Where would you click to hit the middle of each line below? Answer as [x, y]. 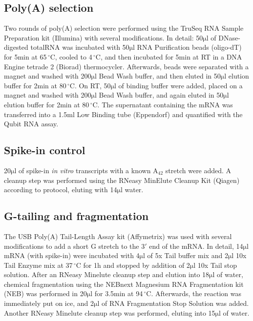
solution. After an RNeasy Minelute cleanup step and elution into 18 [107, 274]
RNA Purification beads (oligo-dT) [189, 47]
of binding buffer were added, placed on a [180, 85]
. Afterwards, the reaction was [196, 293]
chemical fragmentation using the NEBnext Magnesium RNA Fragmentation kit [124, 284]
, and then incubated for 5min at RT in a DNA [171, 56]
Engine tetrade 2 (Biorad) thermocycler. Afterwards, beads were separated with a [126, 66]
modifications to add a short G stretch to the [72, 246]
